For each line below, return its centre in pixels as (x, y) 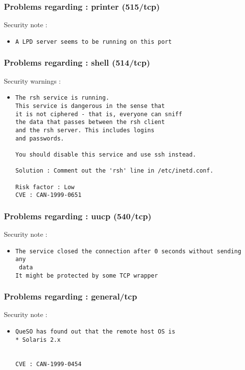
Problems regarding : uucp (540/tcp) (78, 216)
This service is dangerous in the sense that (90, 106)
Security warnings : (33, 80)
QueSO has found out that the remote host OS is (95, 332)
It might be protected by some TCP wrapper (87, 275)
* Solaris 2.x (38, 340)
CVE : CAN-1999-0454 (48, 364)
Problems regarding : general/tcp (71, 296)
